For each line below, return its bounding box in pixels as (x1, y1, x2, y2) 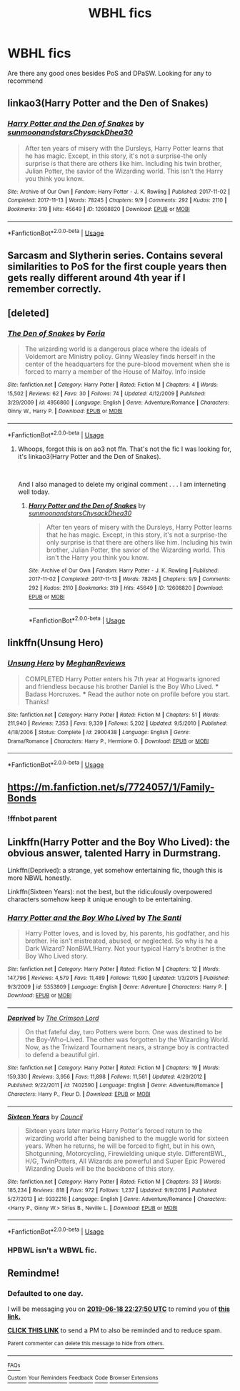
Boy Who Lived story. (24, 952, 88, 961)
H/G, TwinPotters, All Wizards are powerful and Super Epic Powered (24, 1157, 226, 1165)
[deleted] (7, 307, 50, 320)
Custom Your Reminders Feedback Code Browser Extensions (7, 1375, 159, 1382)
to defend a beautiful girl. (24, 1050, 100, 1059)
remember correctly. (7, 282, 101, 294)
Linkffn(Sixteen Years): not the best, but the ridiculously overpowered (7, 887, 213, 896)
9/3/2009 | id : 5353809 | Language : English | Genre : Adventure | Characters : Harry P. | (7, 983, 227, 991)
